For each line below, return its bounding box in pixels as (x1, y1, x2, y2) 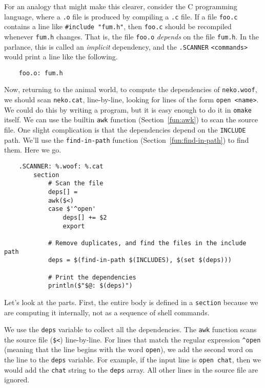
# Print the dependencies (48, 273, 136, 281)
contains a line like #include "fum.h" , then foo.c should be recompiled (4, 21, 232, 32)
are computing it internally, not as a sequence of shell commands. (4, 307, 210, 317)
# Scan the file (48, 180, 104, 187)
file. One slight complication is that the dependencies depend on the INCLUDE (4, 124, 246, 135)
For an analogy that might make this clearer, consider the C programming (4, 1, 237, 11)
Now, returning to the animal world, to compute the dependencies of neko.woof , (4, 84, 257, 95)
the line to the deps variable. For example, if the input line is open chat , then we (4, 354, 261, 365)
